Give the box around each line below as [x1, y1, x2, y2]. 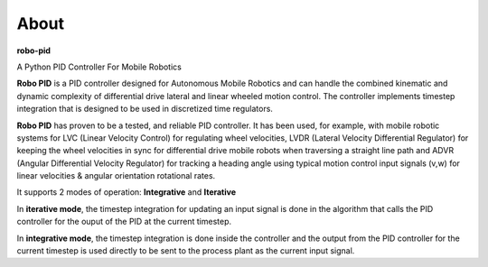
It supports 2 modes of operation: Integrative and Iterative [16, 187, 237, 198]
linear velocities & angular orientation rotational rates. [16, 170, 216, 181]
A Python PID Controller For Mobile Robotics [16, 61, 183, 72]
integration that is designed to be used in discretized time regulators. [16, 104, 273, 115]
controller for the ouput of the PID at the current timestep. [16, 216, 232, 227]
